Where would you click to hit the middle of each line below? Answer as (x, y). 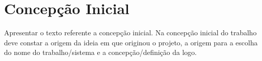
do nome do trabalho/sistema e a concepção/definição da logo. (101, 52)
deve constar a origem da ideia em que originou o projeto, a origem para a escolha (131, 42)
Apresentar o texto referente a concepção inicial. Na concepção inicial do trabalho (130, 33)
